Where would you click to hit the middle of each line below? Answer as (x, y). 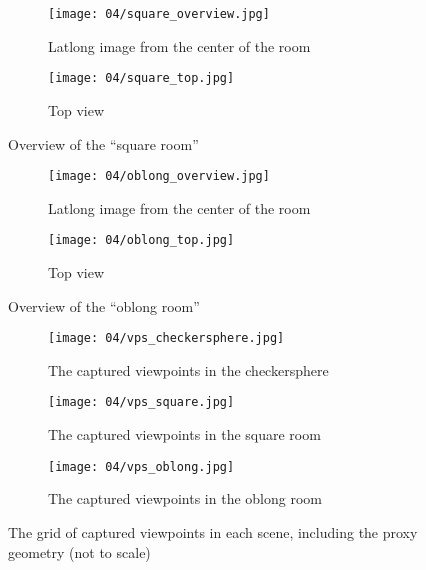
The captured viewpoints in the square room (184, 434)
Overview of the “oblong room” (104, 305)
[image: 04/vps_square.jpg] (141, 402)
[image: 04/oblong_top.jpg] (141, 240)
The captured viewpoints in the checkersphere (188, 369)
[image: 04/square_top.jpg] (141, 78)
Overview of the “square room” (103, 143)
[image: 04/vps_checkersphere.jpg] (166, 338)
